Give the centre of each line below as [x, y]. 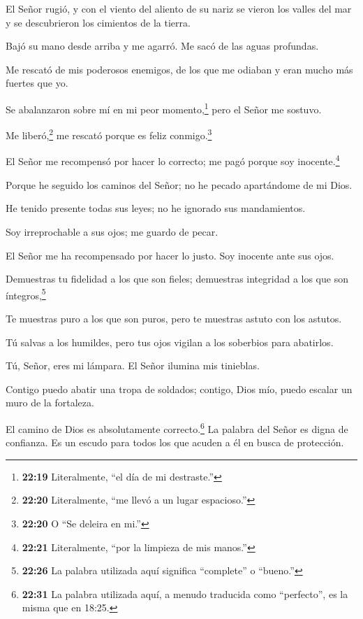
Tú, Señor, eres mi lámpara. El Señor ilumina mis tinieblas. [133, 365]
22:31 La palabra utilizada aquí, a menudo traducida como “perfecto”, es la [185, 593]
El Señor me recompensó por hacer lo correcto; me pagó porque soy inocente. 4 [173, 160]
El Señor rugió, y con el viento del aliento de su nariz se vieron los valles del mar [179, 8]
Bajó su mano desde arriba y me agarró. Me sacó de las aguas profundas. [162, 46]
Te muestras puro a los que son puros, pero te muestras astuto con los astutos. [174, 318]
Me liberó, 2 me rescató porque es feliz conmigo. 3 [109, 134]
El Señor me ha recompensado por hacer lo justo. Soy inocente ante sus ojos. [170, 255]
